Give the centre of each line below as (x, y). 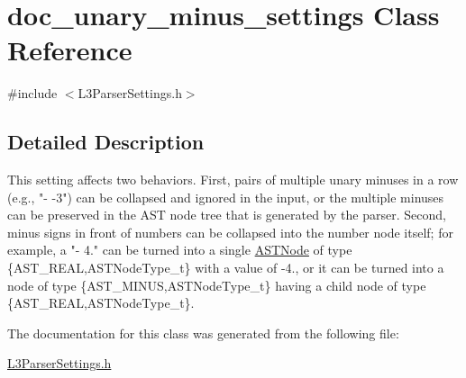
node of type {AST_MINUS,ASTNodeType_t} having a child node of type (217, 285)
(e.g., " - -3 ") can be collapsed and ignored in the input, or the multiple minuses (226, 197)
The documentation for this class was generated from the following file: (203, 333)
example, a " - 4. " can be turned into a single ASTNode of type (180, 250)
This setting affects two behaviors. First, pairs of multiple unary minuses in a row (233, 180)
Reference (70, 50)
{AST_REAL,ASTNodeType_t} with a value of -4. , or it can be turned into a (226, 268)
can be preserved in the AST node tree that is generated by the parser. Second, (227, 215)
